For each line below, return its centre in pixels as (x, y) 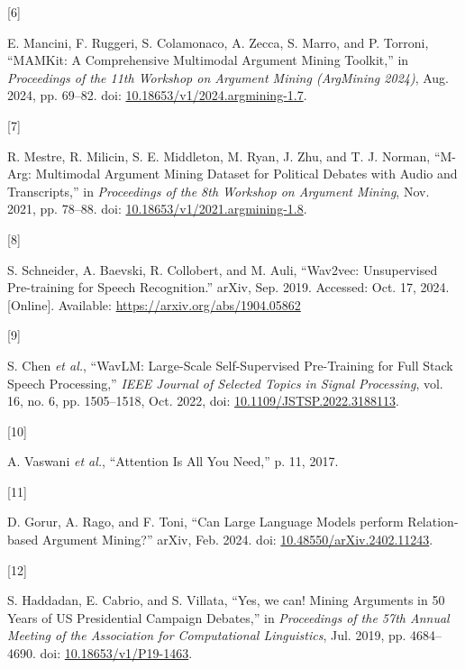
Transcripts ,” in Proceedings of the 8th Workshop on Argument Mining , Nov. (219, 191)
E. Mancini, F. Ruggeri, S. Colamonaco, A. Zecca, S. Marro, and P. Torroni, (218, 42)
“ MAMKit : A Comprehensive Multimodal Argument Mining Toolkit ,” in (208, 60)
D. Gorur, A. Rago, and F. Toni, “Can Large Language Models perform (205, 522)
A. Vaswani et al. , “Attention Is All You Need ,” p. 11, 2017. (173, 461)
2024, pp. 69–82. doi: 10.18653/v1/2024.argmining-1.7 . (157, 95)
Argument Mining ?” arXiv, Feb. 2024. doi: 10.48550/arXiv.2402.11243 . (237, 540)
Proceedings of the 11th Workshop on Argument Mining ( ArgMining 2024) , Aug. (228, 77)
